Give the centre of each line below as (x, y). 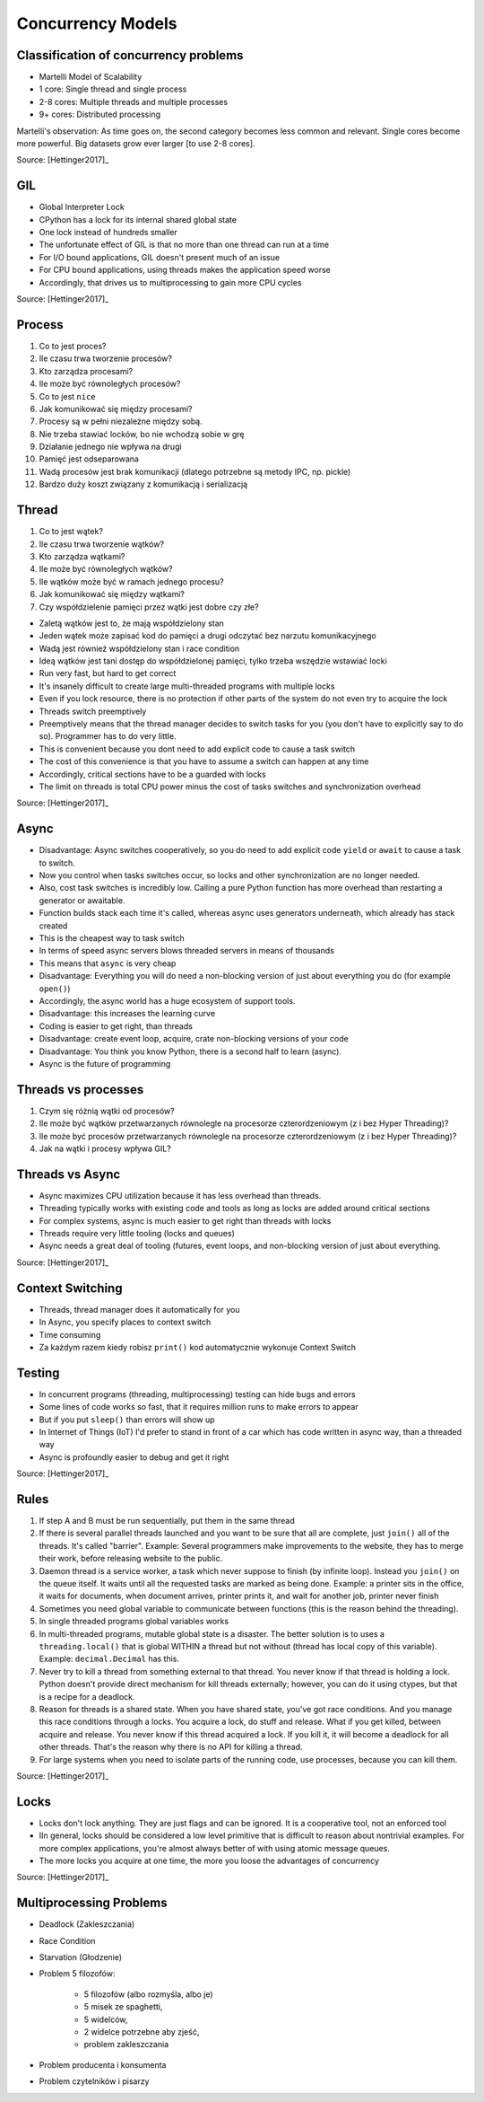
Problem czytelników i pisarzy (94, 2081)
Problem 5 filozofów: (77, 1974)
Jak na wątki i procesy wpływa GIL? (105, 1148)
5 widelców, (106, 2019)
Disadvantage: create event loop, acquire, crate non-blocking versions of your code (194, 1039)
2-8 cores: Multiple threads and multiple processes (134, 101)
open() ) (55, 989)
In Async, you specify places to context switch (125, 1322)
